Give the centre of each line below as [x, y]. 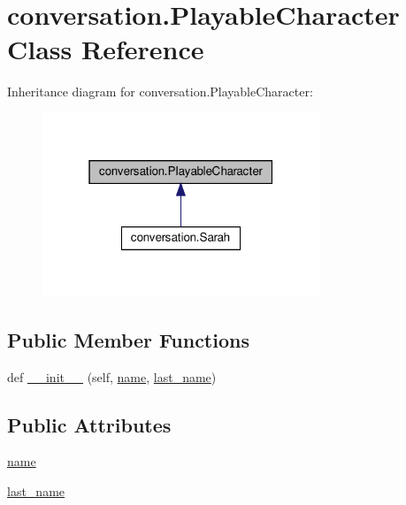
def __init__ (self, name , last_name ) [112, 376]
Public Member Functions [128, 339]
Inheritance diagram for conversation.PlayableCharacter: [160, 92]
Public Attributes [89, 424]
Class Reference [106, 49]
